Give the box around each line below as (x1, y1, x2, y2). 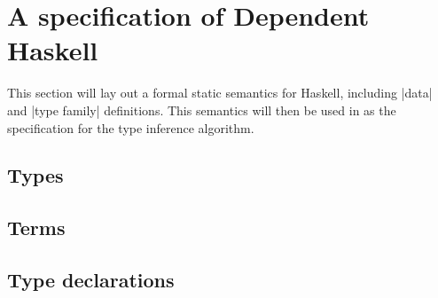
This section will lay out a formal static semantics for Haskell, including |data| (7, 83, 433, 102)
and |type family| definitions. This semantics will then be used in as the (7, 100, 396, 119)
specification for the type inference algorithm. (7, 118, 254, 137)
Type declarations (7, 266, 175, 294)
